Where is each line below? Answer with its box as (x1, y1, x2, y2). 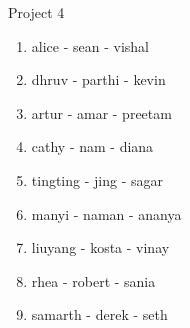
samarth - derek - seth (31, 304, 168, 325)
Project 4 (8, 2, 65, 22)
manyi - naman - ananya (31, 203, 182, 224)
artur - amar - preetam (31, 102, 172, 123)
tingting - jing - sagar (31, 169, 163, 190)
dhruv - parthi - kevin (31, 69, 166, 90)
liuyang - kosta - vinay (31, 237, 170, 258)
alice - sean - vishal (31, 35, 149, 56)
